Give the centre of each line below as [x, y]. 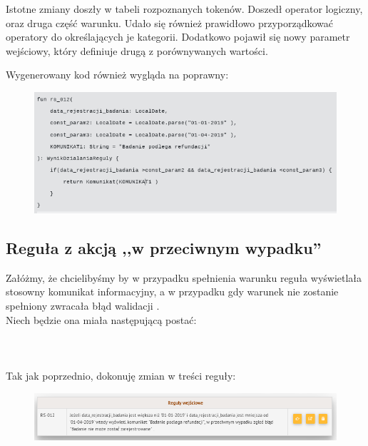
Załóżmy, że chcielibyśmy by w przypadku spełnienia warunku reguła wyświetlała [184, 277]
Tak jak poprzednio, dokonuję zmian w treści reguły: [121, 375]
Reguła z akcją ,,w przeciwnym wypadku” [164, 247]
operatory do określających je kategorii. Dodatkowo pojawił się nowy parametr [178, 37]
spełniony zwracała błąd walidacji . [83, 305]
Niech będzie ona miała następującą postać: [101, 319]
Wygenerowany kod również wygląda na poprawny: [117, 75]
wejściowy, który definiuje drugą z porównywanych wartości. [137, 50]
